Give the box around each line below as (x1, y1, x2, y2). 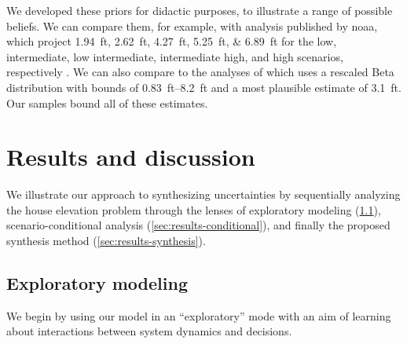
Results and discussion (6, 141, 255, 173)
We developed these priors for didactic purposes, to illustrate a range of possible (6, 2, 393, 18)
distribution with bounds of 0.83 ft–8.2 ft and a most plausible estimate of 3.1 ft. (6, 79, 401, 95)
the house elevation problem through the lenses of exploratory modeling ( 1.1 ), (6, 201, 381, 218)
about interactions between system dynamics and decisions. (6, 323, 292, 339)
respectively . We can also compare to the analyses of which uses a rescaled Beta (6, 64, 394, 80)
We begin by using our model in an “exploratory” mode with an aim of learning (6, 307, 391, 324)
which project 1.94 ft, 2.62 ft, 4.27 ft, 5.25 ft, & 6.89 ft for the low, (6, 33, 337, 49)
